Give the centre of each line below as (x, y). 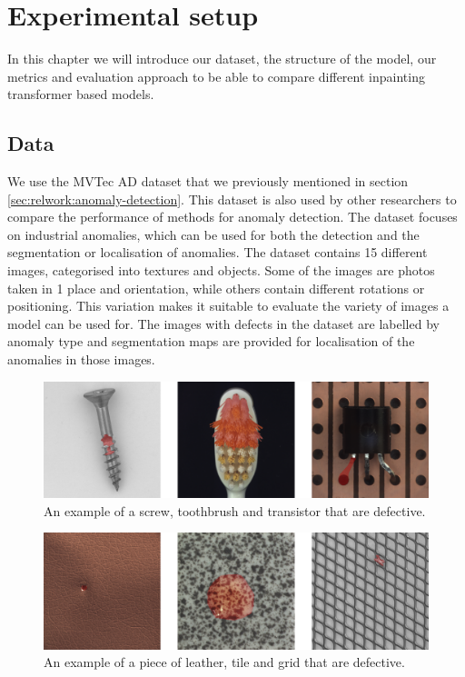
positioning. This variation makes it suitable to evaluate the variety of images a (228, 306)
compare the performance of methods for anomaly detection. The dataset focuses (232, 217)
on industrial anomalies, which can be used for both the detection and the (213, 234)
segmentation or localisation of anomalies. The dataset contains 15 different (218, 252)
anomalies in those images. (81, 359)
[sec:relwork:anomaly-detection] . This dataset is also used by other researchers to (232, 199)
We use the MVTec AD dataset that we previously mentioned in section (208, 181)
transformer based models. (81, 94)
